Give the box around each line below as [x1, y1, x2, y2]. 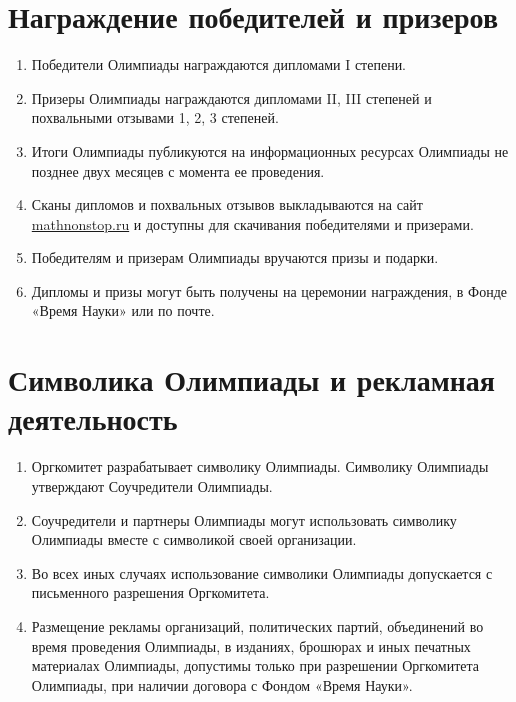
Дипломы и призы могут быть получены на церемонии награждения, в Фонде [31, 280, 507, 301]
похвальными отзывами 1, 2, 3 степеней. [31, 107, 279, 128]
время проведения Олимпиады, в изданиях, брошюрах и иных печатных [31, 635, 471, 656]
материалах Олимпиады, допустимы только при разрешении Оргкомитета [31, 655, 480, 676]
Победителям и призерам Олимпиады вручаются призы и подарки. [31, 247, 439, 268]
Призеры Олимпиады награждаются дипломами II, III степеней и [31, 87, 432, 108]
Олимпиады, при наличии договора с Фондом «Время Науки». [31, 674, 413, 695]
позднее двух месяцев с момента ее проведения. [31, 160, 325, 181]
